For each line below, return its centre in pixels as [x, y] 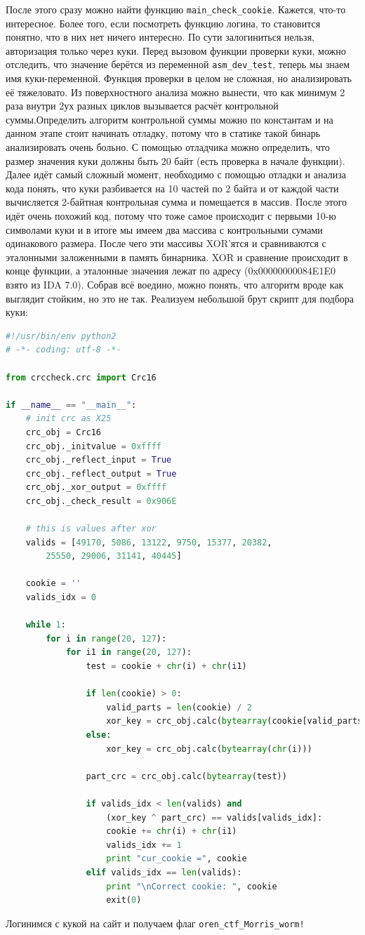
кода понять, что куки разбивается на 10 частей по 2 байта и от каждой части [172, 188]
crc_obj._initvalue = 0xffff [93, 446]
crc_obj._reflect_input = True [99, 460]
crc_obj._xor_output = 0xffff [96, 488]
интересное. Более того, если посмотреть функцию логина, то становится [163, 23]
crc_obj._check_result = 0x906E [101, 501]
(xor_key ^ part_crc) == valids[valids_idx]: [214, 817]
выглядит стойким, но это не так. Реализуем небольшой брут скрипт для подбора [180, 298]
